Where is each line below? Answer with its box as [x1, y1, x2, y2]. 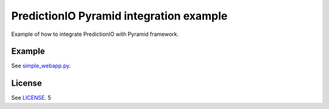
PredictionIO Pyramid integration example [11, 9, 228, 23]
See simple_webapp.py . [11, 62, 71, 69]
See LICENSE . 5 [11, 94, 51, 102]
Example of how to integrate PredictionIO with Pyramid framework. [11, 30, 179, 38]
